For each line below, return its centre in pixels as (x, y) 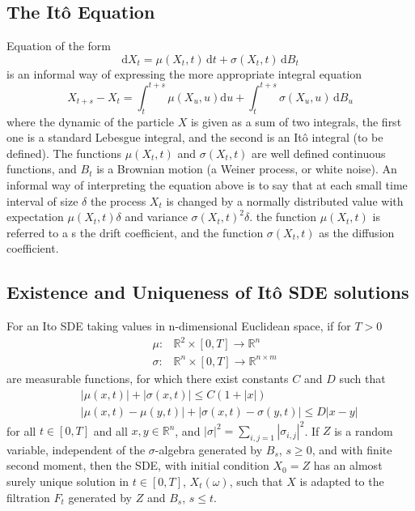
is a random (364, 430)
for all (21, 430)
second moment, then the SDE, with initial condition (138, 465)
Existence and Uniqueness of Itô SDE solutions (208, 292)
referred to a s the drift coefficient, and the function (135, 232)
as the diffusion (357, 232)
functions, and (42, 169)
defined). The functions (64, 153)
